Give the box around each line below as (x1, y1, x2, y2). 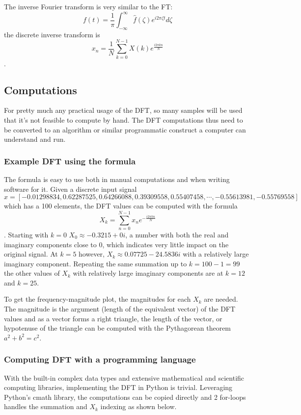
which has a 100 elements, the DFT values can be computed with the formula (4, 201, 238, 211)
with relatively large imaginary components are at (73, 268, 223, 278)
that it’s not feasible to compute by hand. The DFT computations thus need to (4, 115, 243, 125)
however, (79, 249, 105, 259)
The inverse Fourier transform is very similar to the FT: (4, 1, 173, 11)
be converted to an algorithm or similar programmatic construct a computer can (4, 124, 246, 134)
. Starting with (4, 229, 49, 239)
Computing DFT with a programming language (4, 353, 196, 365)
